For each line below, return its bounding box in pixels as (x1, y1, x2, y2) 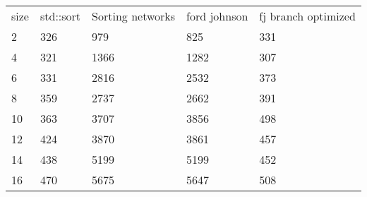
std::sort (40, 8, 81, 24)
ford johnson (186, 8, 248, 24)
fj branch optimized (259, 8, 356, 24)
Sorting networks (92, 8, 176, 24)
